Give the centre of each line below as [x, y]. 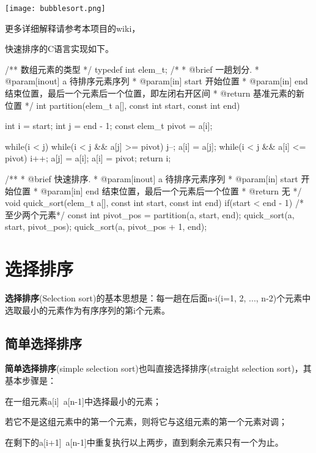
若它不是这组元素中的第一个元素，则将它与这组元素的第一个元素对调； [146, 422]
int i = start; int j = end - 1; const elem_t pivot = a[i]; [109, 126]
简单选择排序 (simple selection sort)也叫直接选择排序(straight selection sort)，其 [158, 368]
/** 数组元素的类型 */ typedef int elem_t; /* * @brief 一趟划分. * [132, 69]
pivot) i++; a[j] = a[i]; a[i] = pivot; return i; [88, 158]
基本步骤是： [31, 381]
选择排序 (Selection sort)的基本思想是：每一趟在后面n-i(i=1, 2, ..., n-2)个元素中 [158, 298]
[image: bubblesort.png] [55, 9]
